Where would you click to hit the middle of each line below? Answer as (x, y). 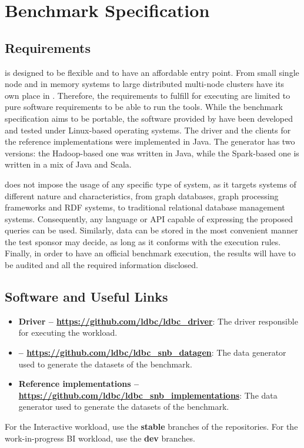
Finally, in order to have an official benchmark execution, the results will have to (150, 253)
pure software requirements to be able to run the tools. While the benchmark (144, 107)
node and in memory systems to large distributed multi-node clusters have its (145, 84)
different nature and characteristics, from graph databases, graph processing (142, 195)
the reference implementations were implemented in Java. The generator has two (150, 141)
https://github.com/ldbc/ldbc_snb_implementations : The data (148, 395)
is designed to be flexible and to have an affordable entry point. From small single (152, 72)
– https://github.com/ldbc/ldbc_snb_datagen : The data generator (152, 352)
